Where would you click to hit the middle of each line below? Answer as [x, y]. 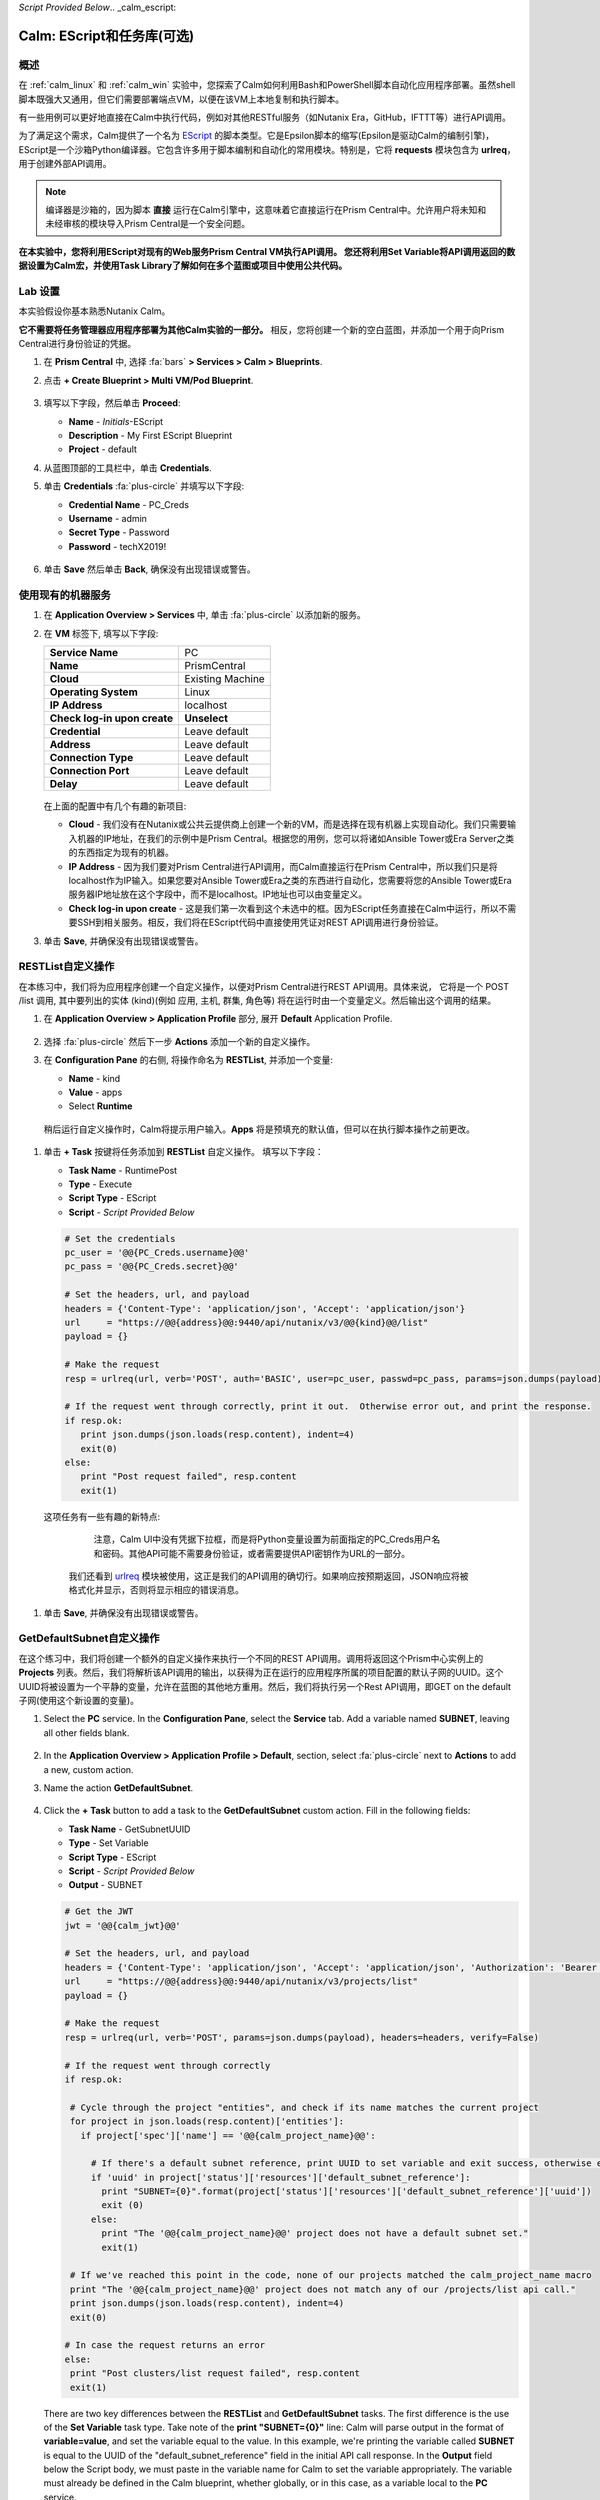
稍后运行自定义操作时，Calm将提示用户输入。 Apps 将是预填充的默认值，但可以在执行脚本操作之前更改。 [259, 1129]
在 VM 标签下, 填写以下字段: [101, 633]
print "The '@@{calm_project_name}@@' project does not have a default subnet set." [315, 2233]
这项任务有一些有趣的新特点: [102, 1516]
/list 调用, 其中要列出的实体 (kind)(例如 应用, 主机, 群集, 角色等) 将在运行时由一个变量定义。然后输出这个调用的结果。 [257, 1001]
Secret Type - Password [119, 532]
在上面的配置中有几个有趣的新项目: [115, 806]
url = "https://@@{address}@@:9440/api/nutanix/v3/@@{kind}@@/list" [246, 1323]
